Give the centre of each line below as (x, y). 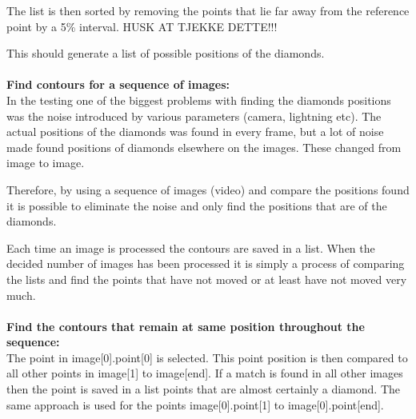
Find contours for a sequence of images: (118, 84)
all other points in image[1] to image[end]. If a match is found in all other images (205, 373)
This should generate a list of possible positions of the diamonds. (166, 53)
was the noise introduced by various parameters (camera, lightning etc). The (194, 116)
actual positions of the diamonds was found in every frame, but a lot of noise (195, 132)
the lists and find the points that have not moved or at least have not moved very (207, 279)
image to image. (46, 163)
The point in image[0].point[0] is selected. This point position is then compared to (207, 357)
